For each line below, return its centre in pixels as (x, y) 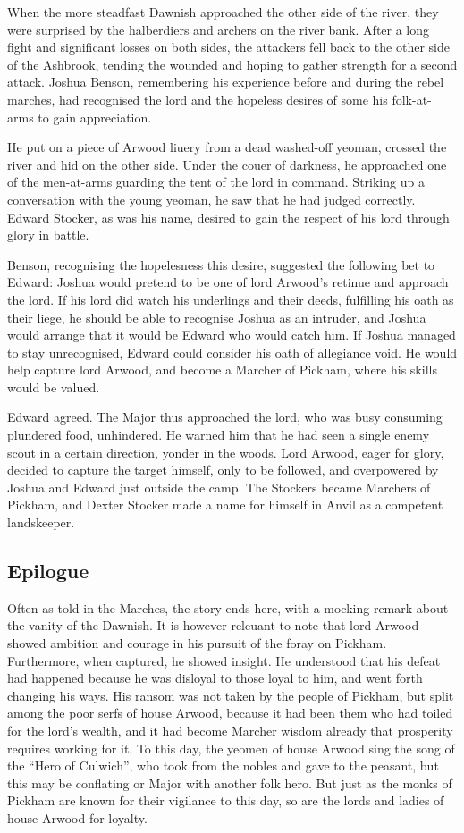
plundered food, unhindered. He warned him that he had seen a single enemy (219, 435)
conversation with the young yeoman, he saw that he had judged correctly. (211, 199)
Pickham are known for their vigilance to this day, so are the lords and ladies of (226, 800)
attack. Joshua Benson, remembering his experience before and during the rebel (226, 82)
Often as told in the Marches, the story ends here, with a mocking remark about (228, 607)
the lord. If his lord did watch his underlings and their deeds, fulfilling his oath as (231, 299)
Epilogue (48, 571)
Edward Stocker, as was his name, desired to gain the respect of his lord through (228, 217)
